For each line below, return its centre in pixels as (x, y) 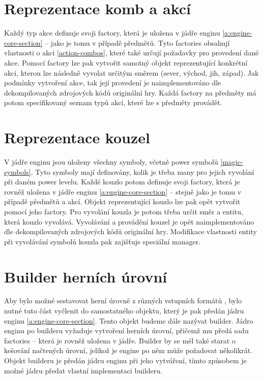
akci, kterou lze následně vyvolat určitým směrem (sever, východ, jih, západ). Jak (131, 72)
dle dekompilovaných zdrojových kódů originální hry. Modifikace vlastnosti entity (130, 231)
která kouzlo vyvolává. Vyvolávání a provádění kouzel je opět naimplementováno (129, 221)
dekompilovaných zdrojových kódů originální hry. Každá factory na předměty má (130, 92)
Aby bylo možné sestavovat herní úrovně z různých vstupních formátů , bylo (123, 301)
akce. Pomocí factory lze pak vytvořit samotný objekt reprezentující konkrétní (126, 62)
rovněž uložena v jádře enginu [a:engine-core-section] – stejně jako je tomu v (123, 191)
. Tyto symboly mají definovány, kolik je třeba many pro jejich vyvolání (142, 171)
